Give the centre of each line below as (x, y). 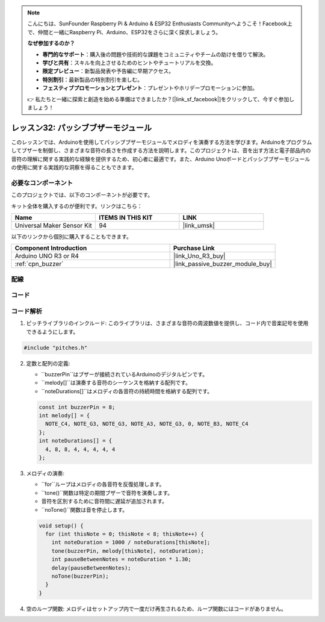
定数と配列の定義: (48, 363)
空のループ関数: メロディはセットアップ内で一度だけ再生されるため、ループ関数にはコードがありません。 (156, 609)
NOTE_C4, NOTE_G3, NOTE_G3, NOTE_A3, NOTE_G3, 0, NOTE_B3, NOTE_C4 (147, 424)
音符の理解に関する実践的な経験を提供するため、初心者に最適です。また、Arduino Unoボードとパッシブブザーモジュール (161, 159)
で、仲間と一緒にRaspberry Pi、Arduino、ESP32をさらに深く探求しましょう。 (124, 32)
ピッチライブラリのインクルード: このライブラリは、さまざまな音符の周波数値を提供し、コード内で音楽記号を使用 (167, 323)
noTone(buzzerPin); (80, 576)
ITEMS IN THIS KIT (125, 217)
